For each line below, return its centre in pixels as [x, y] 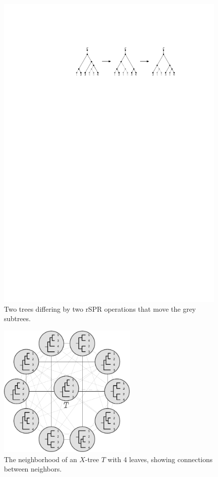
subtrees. [17, 318]
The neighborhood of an [41, 459]
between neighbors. [33, 469]
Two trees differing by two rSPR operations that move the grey [100, 308]
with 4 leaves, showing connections [160, 459]
